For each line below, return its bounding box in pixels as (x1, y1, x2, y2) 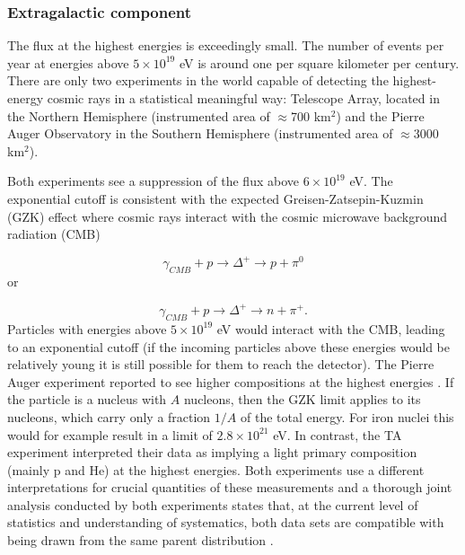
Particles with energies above (7, 319, 167, 338)
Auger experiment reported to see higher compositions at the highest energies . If (7, 372, 454, 391)
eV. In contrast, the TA (273, 425, 402, 444)
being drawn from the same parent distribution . (7, 531, 274, 550)
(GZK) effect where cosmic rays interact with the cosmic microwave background (7, 207, 448, 225)
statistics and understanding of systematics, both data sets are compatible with (7, 513, 444, 532)
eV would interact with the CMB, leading (216, 319, 445, 338)
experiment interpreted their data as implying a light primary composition (7, 443, 417, 462)
